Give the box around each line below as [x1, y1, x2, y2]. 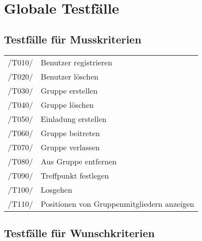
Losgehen [40, 183, 72, 195]
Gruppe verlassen [40, 141, 100, 153]
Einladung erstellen [40, 113, 107, 124]
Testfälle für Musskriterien [4, 31, 141, 46]
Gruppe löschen [40, 99, 94, 110]
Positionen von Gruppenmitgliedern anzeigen [40, 198, 194, 209]
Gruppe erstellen [40, 84, 98, 96]
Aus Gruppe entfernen [40, 155, 117, 167]
